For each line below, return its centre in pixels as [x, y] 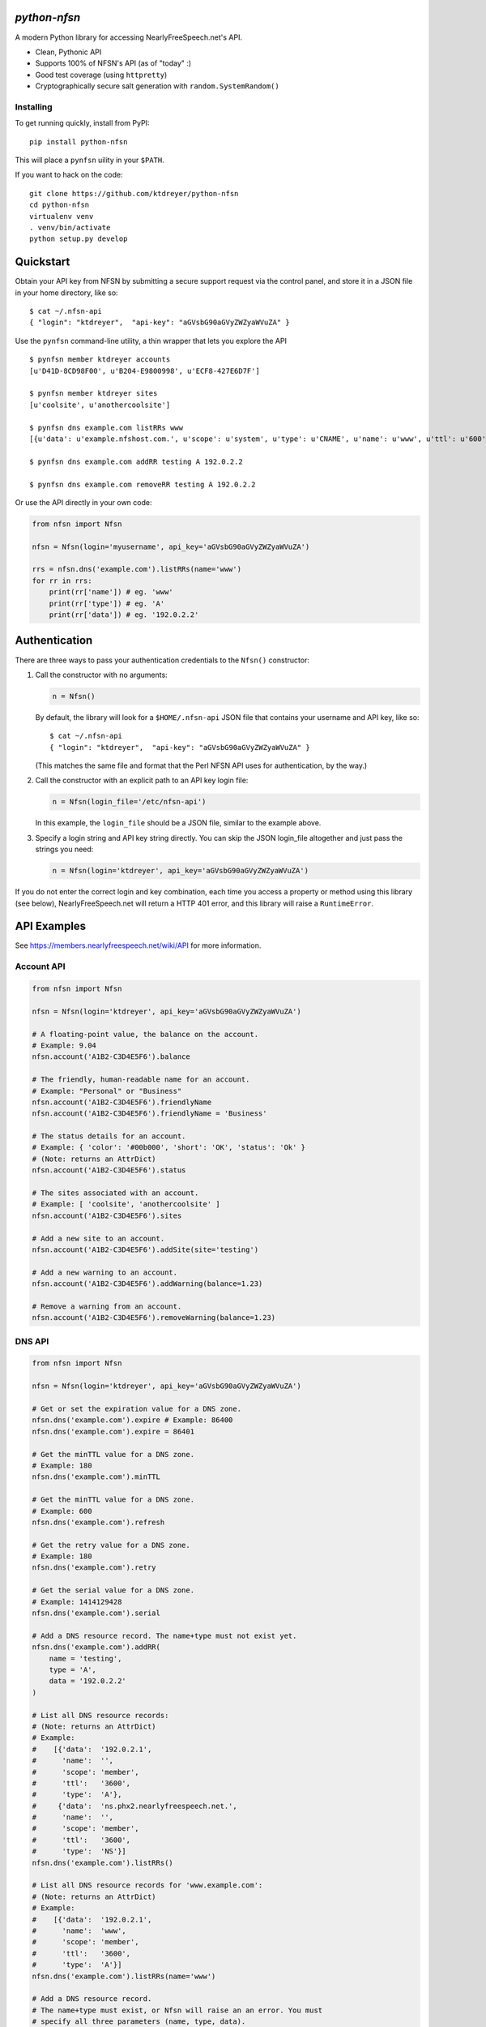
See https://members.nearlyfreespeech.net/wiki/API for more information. [138, 945]
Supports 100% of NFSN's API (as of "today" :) [113, 63]
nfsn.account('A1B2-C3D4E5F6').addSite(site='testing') [145, 1249]
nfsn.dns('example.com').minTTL [96, 1477]
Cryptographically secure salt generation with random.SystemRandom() [157, 86]
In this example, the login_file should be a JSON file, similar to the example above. [178, 823]
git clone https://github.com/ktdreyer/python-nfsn [134, 193]
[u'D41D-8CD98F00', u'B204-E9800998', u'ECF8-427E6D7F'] [145, 371]
